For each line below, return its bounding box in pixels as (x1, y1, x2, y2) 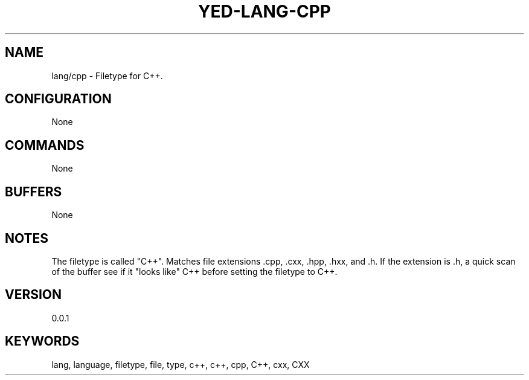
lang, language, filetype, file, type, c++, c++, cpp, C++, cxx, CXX (51, 359, 310, 370)
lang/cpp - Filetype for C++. (51, 70, 163, 81)
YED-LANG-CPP (198, 1, 331, 22)
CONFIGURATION (5, 91, 112, 107)
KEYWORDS (5, 333, 80, 349)
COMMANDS (5, 137, 85, 153)
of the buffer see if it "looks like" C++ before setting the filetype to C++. (51, 266, 338, 277)
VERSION (5, 287, 62, 303)
